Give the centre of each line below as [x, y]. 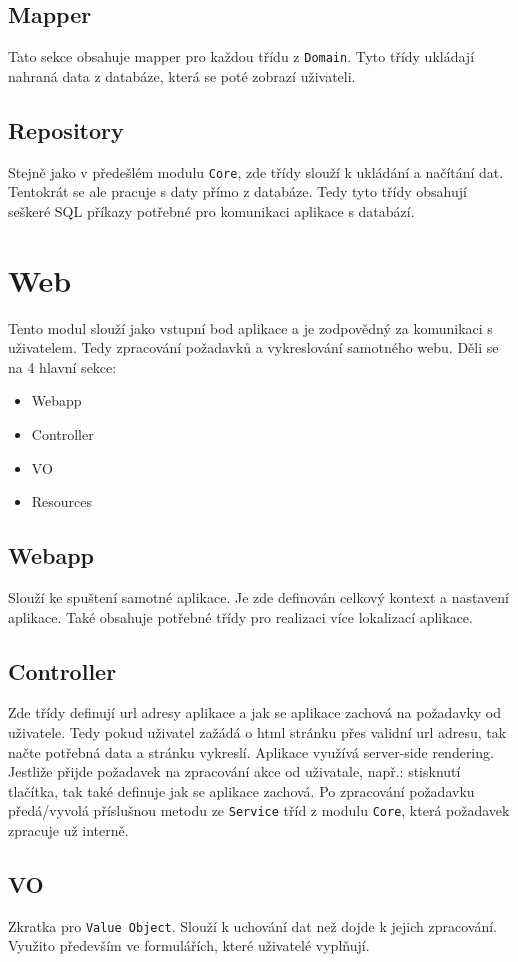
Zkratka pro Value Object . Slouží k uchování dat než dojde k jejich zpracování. [252, 925]
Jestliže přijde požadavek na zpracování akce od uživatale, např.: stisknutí [234, 771]
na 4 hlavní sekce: [62, 366]
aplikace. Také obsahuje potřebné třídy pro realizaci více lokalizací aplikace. [240, 616]
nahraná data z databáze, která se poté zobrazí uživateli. [182, 75]
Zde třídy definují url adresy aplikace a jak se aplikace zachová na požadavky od [255, 712]
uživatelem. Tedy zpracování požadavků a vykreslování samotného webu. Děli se [253, 347]
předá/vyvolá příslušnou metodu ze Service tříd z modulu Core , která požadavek [259, 810]
